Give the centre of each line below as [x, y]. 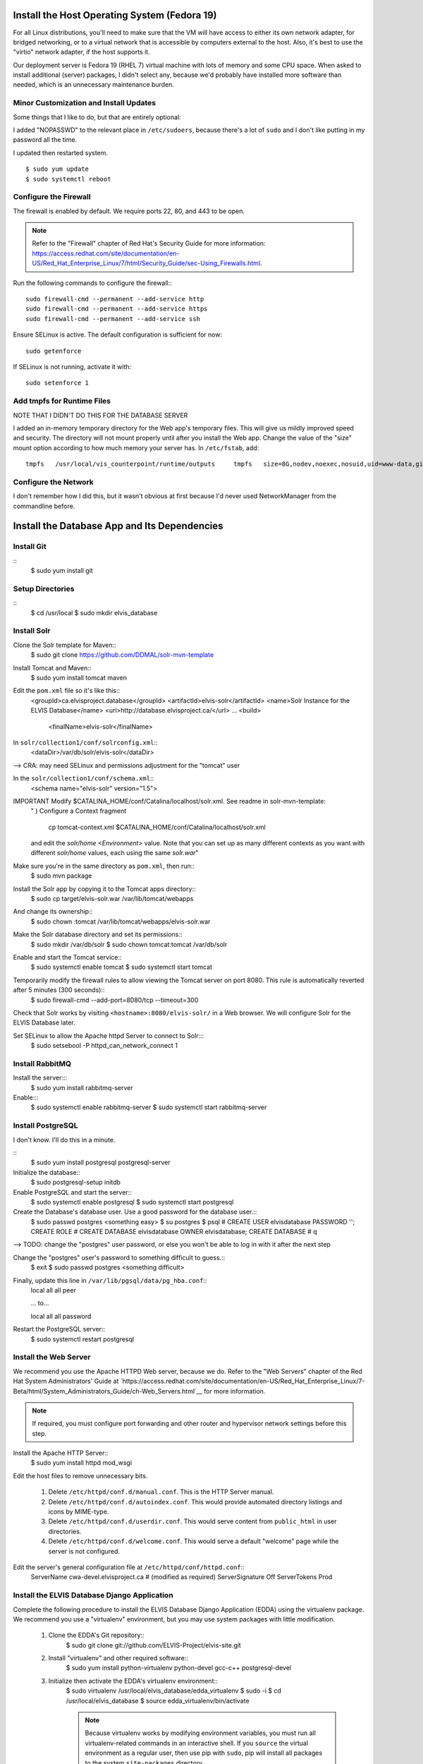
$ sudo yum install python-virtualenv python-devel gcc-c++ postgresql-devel [179, 1668]
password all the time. [45, 140]
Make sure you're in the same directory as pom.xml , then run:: [104, 866]
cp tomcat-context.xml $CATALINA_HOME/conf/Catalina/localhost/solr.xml [157, 827]
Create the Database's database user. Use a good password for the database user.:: [135, 1212]
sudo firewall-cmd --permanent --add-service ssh [113, 319]
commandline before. [44, 506]
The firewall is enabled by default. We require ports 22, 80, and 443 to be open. [129, 211]
